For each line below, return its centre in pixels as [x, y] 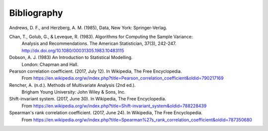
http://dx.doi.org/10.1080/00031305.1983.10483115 [73, 50]
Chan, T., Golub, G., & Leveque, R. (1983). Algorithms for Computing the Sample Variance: [101, 37]
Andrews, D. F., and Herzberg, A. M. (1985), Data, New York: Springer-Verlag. [88, 28]
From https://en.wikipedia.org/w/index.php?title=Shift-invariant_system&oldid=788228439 [114, 106]
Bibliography [36, 13]
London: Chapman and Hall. [50, 64]
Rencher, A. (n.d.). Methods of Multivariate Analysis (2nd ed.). [72, 85]
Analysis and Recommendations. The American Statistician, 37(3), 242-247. [99, 44]
